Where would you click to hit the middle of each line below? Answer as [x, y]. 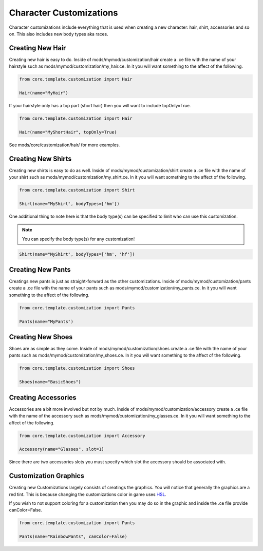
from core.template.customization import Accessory [82, 436]
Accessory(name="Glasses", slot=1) [62, 449]
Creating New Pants [40, 270]
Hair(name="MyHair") [44, 93]
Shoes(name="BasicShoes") [50, 382]
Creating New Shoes [41, 337]
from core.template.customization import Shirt [77, 190]
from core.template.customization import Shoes [77, 368]
